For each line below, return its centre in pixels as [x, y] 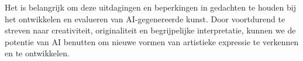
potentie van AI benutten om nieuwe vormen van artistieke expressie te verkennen [152, 41]
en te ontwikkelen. [37, 53]
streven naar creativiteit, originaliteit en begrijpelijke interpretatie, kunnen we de [150, 30]
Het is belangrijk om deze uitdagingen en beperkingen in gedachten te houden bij [150, 7]
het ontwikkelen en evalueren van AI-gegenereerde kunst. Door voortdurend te [145, 18]
